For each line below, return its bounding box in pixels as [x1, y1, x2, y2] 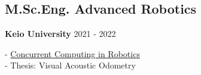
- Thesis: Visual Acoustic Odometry [5, 59, 136, 71]
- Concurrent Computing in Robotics [5, 47, 140, 60]
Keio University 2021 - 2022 [5, 27, 116, 40]
